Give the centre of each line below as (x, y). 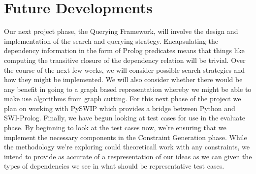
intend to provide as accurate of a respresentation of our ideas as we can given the (128, 156)
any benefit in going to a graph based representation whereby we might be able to (128, 89)
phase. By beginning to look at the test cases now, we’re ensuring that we (115, 128)
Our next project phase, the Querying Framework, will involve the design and (121, 31)
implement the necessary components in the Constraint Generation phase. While (126, 137)
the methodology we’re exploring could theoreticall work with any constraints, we (127, 147)
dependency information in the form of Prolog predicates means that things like (124, 50)
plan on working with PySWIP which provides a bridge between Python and (120, 108)
